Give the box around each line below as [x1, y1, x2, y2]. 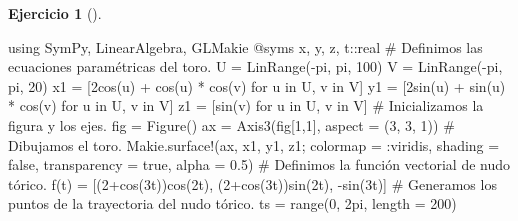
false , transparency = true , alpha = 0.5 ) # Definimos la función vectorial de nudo [8, 154, 511, 175]
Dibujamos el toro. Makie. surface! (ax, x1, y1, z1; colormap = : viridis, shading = [8, 134, 500, 155]
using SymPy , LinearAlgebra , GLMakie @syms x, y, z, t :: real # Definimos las [8, 36, 483, 57]
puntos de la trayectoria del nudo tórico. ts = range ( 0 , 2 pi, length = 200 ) [8, 193, 457, 214]
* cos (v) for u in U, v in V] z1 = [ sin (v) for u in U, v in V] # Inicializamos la [8, 95, 484, 116]
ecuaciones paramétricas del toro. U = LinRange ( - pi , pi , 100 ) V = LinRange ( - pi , [8, 56, 503, 77]
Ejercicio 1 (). [8, 3, 102, 23]
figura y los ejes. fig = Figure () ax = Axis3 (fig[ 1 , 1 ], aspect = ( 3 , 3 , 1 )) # [8, 114, 455, 135]
